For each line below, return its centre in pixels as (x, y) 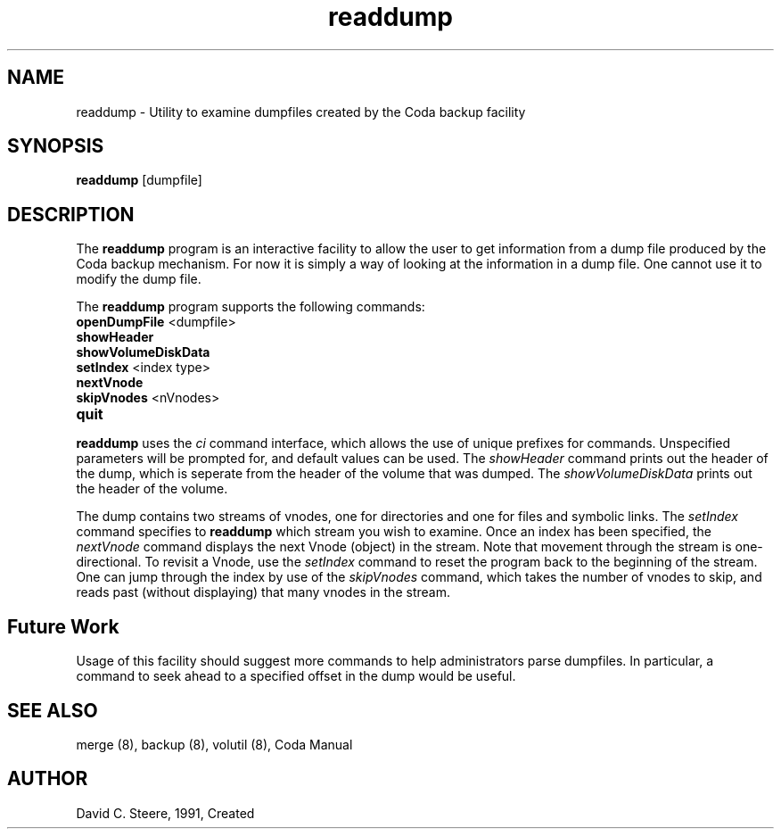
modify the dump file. (139, 279)
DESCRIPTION (71, 214)
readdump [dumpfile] (139, 180)
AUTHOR (48, 779)
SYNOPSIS (56, 146)
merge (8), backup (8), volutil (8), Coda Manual (214, 744)
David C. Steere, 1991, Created (165, 813)
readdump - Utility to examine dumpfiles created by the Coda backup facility (301, 112)
